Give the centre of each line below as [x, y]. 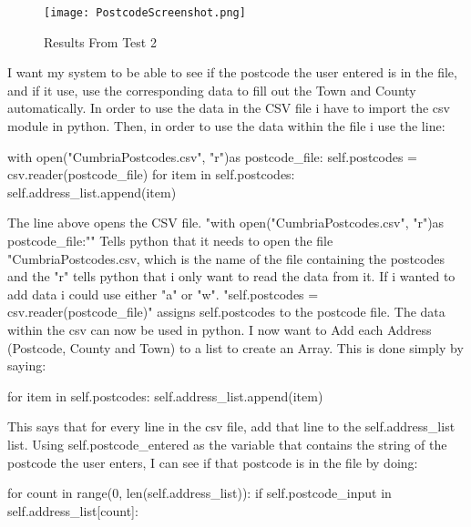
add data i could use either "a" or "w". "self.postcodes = [163, 294]
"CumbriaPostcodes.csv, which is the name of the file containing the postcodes [226, 258]
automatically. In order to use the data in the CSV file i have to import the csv [229, 108]
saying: [27, 365]
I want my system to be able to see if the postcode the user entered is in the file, [232, 72]
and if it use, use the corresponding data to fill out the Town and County [212, 90]
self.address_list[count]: [73, 510]
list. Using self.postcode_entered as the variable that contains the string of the [227, 444]
